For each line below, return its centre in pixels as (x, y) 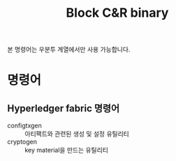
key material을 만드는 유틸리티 (66, 150)
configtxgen (24, 126)
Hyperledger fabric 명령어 (64, 108)
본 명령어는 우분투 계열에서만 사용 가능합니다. (69, 50)
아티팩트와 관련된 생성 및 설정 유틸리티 (77, 134)
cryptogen (22, 142)
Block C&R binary (117, 13)
